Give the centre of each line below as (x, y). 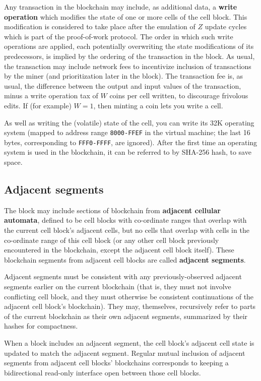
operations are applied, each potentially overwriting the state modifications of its (129, 46)
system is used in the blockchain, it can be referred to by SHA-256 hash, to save (128, 152)
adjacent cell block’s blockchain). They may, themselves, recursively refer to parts (130, 306)
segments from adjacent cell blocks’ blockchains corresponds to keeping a (116, 363)
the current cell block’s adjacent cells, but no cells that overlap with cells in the (127, 230)
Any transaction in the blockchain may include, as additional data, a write (121, 7)
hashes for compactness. (41, 326)
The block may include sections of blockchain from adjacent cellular (112, 210)
